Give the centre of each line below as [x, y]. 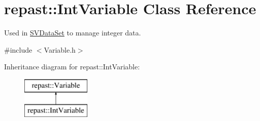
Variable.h [60, 49]
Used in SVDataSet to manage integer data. [73, 33]
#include [18, 49]
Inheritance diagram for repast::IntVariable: [72, 67]
